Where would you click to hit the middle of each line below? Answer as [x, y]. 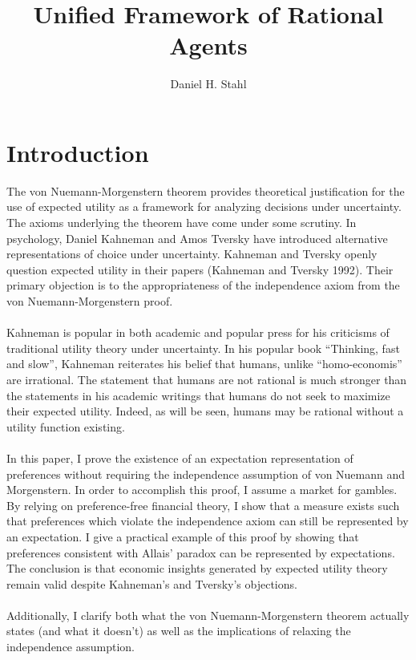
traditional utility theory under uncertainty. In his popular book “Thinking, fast [203, 348]
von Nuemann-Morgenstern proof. [90, 301]
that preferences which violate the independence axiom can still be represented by [208, 521]
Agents [208, 45]
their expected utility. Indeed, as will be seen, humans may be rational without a [205, 411]
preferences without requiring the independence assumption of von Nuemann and [206, 474]
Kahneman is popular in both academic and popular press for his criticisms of [198, 332]
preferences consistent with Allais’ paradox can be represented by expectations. [201, 552]
